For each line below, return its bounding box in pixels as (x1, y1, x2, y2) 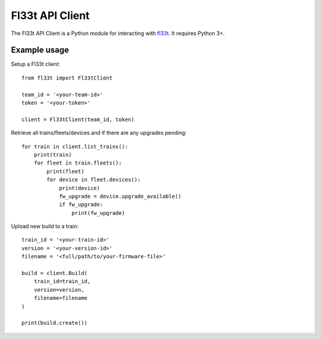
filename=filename (33, 294, 88, 302)
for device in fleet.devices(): (46, 176, 141, 183)
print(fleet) (46, 168, 84, 175)
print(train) (33, 151, 72, 158)
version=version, (33, 286, 84, 293)
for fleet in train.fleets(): (33, 160, 122, 166)
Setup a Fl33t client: (11, 61, 61, 68)
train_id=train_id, (33, 278, 91, 285)
